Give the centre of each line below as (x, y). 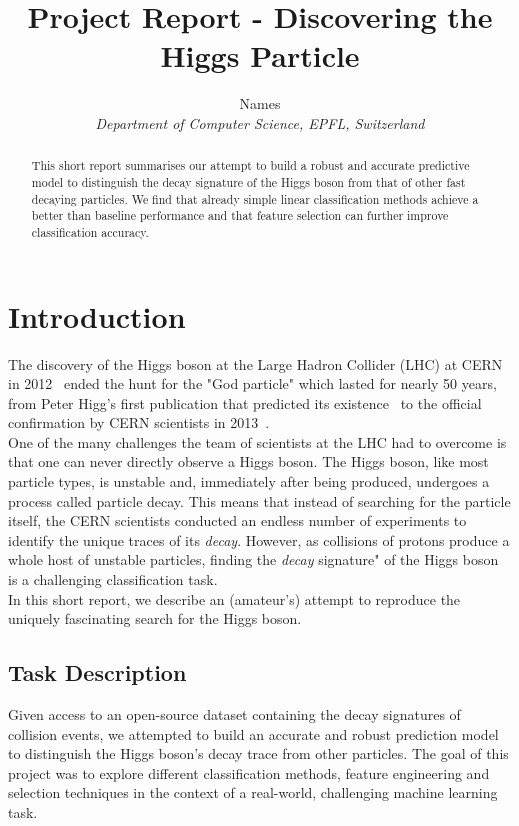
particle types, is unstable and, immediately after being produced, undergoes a (249, 481)
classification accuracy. (90, 231)
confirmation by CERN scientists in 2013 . (139, 422)
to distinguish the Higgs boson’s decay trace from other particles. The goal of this (258, 753)
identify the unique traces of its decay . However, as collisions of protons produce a (259, 539)
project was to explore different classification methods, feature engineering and (249, 772)
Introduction (97, 315)
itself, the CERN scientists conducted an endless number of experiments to (237, 520)
